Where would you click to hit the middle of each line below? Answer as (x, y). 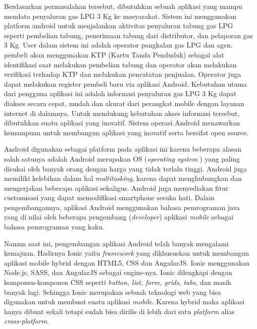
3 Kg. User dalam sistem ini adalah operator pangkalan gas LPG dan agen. (118, 45)
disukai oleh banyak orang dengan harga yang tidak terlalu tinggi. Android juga (126, 168)
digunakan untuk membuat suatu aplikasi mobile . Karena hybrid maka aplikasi (124, 302)
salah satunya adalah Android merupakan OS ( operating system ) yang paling (122, 158)
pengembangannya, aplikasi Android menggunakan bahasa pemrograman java (122, 207)
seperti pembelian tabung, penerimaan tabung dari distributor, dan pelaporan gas (128, 35)
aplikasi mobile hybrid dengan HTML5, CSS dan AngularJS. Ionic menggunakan (127, 262)
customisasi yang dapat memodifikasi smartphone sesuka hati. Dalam (109, 197)
